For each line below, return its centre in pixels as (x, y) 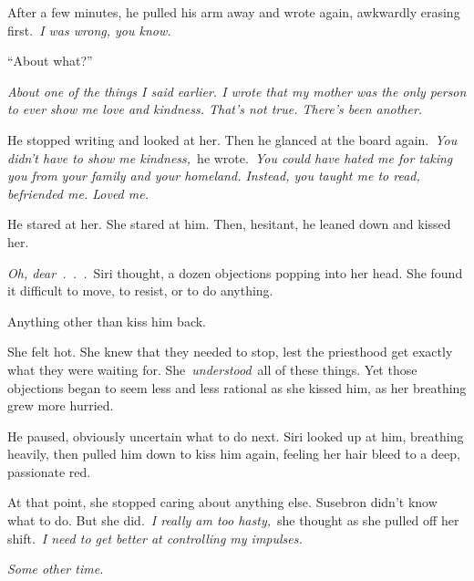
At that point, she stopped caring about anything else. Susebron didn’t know (222, 502)
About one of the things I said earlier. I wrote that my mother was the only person (237, 91)
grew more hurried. (61, 405)
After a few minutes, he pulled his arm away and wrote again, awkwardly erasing (234, 12)
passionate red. (49, 471)
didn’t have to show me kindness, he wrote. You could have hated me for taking (230, 157)
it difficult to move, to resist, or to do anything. (140, 290)
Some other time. (56, 569)
